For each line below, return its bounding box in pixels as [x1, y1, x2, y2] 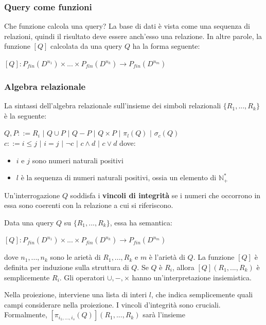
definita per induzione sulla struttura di [4, 262, 129, 273]
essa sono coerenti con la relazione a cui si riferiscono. [4, 200, 173, 211]
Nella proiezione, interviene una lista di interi [4, 289, 147, 300]
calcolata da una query [50, 41, 122, 51]
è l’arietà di [149, 252, 185, 262]
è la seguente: [4, 110, 47, 121]
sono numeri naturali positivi [32, 155, 123, 165]
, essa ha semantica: [110, 217, 172, 227]
